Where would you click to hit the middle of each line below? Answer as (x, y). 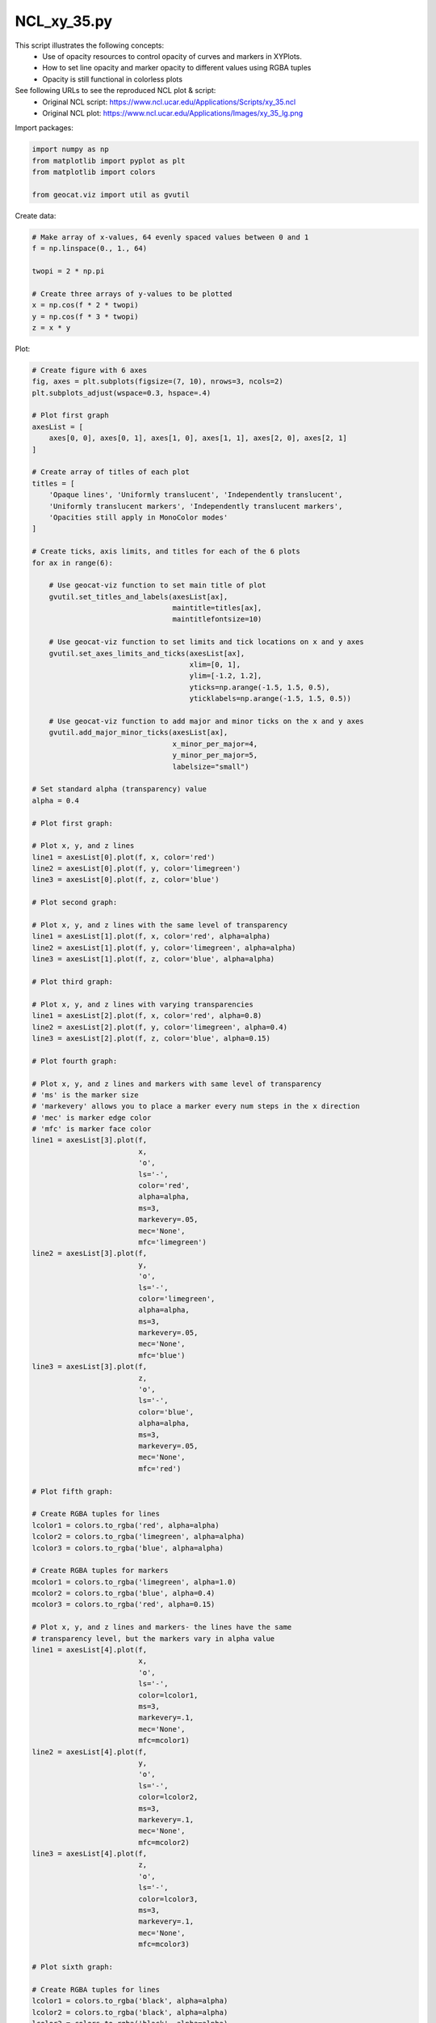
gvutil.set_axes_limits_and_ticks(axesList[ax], (147, 653)
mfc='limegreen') (173, 1242)
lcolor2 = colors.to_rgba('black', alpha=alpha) (130, 2012)
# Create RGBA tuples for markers (100, 1571)
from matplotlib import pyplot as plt (109, 161)
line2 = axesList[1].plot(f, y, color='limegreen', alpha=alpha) (164, 948)
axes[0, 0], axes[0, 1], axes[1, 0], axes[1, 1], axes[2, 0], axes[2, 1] (198, 438)
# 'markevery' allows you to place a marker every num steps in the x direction (196, 1106)
